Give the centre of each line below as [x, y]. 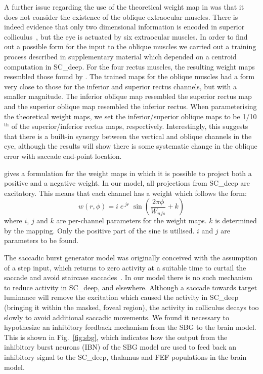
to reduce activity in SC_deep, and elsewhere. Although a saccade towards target [131, 287]
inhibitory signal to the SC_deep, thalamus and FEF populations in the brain [125, 357]
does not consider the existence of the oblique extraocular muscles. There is [121, 16]
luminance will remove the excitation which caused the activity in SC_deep [121, 297]
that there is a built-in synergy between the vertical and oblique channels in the [128, 136]
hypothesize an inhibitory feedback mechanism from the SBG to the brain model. [130, 327]
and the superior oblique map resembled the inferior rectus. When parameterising [130, 106]
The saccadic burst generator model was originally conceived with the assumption [131, 258]
